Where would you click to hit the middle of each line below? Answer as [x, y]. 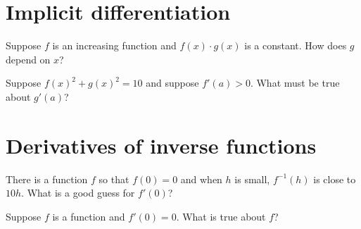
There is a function [47, 179]
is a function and [89, 216]
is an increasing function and [114, 45]
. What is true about [221, 216]
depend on [28, 59]
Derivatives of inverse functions [161, 145]
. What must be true [295, 83]
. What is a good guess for [78, 193]
